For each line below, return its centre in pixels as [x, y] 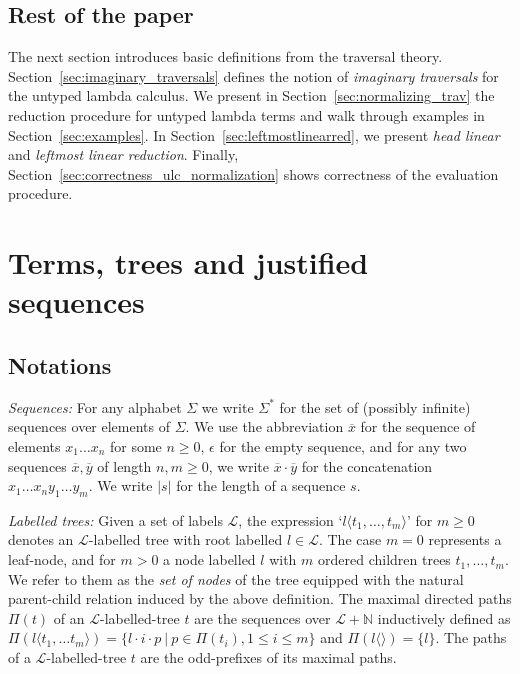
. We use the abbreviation [264, 426]
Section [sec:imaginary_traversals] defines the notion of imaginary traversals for [253, 75]
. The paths [471, 637]
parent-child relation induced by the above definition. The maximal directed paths [260, 598]
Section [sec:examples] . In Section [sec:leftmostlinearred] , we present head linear [254, 134]
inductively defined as [444, 617]
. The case [350, 539]
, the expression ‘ [290, 519]
